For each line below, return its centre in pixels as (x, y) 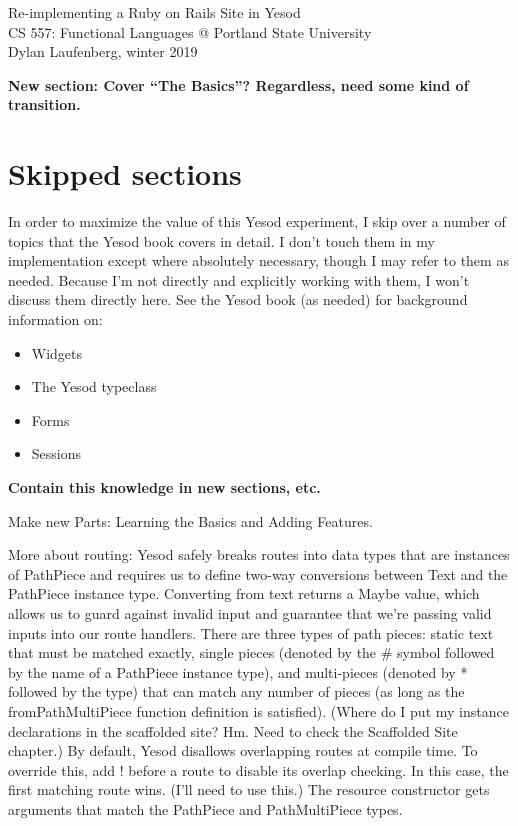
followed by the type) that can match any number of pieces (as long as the (236, 691)
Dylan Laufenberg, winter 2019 (103, 51)
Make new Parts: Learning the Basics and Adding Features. (190, 520)
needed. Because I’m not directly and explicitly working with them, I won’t (239, 279)
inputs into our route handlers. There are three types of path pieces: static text (251, 632)
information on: (55, 319)
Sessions (56, 453)
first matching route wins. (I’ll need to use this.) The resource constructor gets (249, 789)
